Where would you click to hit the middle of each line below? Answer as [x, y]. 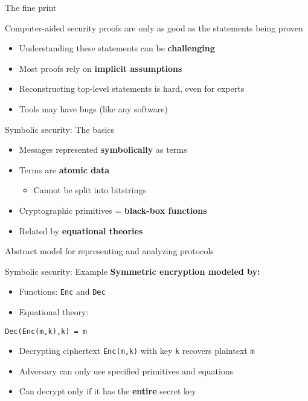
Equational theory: [54, 311]
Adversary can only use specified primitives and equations [126, 371]
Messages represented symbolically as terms [103, 149]
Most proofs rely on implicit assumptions [101, 68]
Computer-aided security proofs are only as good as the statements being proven [154, 27]
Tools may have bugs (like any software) [93, 108]
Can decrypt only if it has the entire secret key [107, 391]
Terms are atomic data [64, 169]
